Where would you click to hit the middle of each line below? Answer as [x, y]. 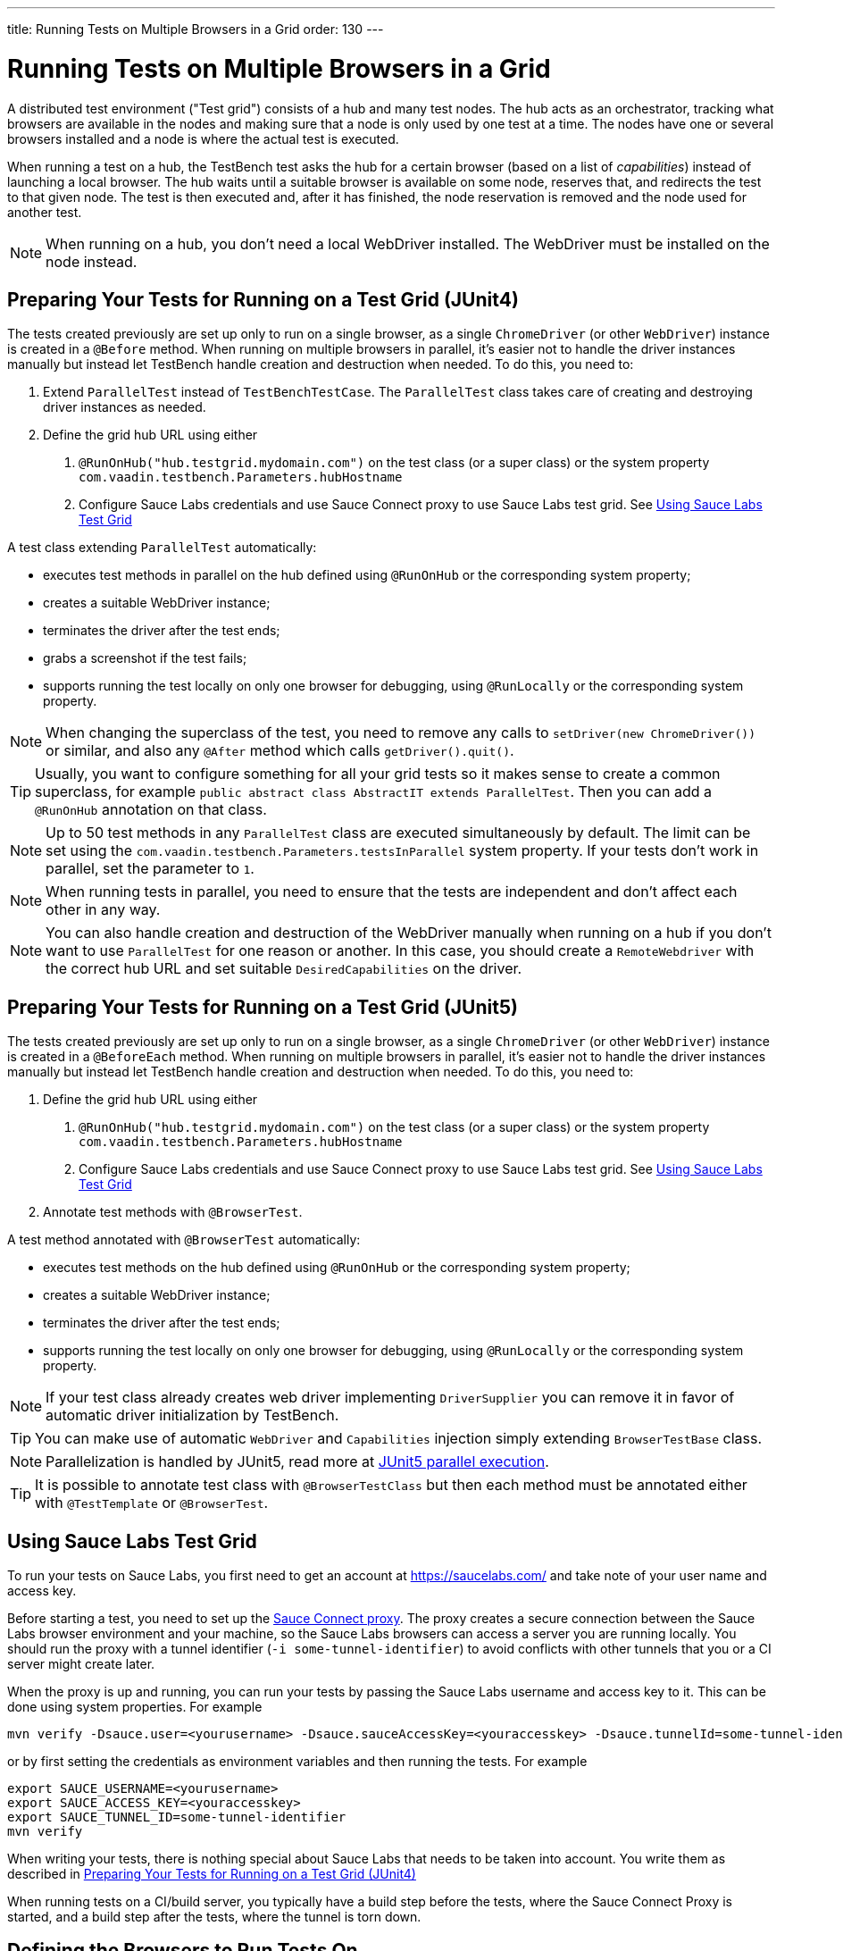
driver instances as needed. [125, 407]
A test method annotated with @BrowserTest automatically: [184, 1240]
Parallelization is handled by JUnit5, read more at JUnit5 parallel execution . [297, 1462]
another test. [45, 212]
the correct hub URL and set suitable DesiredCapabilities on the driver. [284, 969]
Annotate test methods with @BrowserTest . [173, 1212]
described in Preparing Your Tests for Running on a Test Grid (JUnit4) [212, 1874]
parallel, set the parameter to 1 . [150, 869]
